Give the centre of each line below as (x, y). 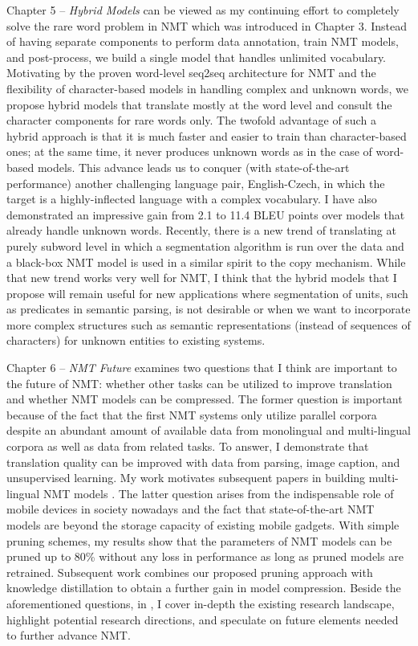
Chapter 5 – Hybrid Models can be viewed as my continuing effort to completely (203, 10)
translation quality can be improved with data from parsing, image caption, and (203, 462)
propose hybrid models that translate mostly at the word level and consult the (199, 104)
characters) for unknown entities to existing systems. (136, 340)
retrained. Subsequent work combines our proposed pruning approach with (190, 572)
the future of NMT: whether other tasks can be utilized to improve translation (199, 383)
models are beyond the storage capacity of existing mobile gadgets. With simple (203, 525)
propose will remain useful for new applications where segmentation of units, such (207, 293)
